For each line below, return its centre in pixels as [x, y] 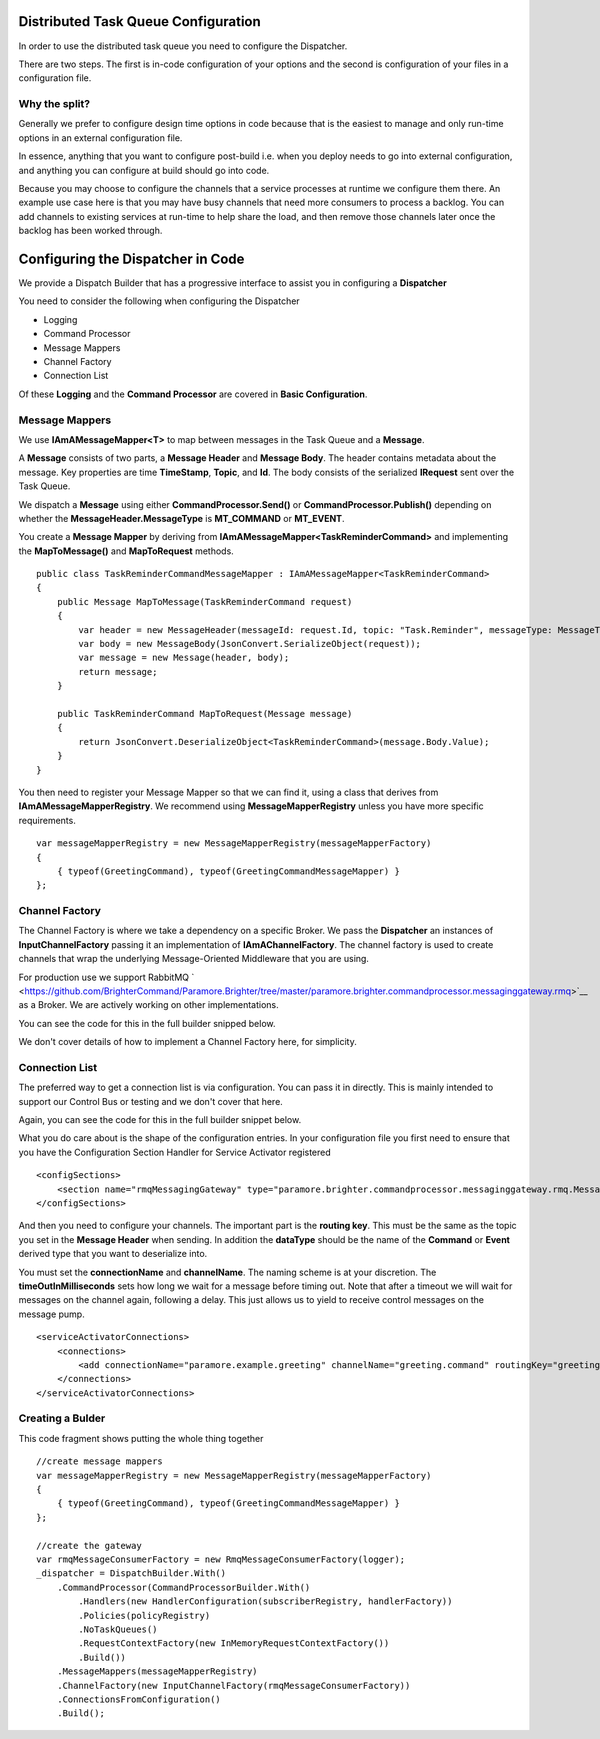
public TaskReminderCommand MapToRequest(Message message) [204, 713]
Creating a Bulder [62, 1418]
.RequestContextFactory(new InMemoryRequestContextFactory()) [234, 1643]
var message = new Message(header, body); [184, 658]
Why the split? [54, 104]
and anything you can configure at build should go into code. [144, 170]
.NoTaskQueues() [118, 1629]
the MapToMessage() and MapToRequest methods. [126, 551]
